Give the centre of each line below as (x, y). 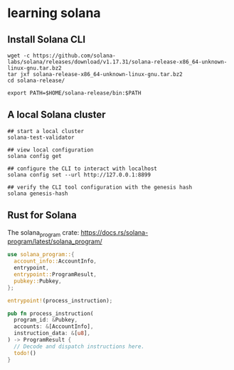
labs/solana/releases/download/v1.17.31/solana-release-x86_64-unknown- (117, 62)
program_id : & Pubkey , (46, 320)
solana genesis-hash (38, 194)
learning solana (54, 13)
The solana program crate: (43, 233)
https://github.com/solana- (74, 55)
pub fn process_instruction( (50, 313)
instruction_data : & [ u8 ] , (52, 333)
